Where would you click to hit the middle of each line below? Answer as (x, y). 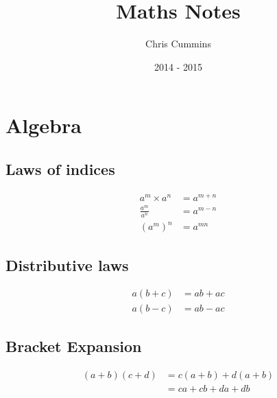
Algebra (44, 125)
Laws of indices (60, 168)
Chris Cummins (178, 44)
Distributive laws (67, 265)
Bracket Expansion (74, 346)
